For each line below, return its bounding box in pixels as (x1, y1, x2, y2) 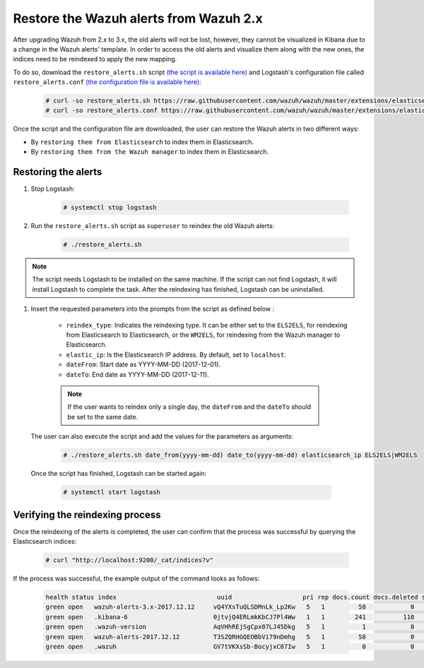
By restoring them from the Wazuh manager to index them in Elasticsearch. (30, 148, 269, 156)
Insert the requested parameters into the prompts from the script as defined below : (30, 304, 275, 314)
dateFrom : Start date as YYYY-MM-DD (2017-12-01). (66, 360, 221, 369)
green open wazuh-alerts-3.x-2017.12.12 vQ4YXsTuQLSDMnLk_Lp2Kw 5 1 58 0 (45, 603, 415, 611)
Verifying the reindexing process (13, 508, 161, 520)
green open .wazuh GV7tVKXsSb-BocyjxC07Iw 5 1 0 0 (45, 643, 415, 650)
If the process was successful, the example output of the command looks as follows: (13, 574, 260, 583)
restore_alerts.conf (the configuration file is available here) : (13, 78, 201, 86)
